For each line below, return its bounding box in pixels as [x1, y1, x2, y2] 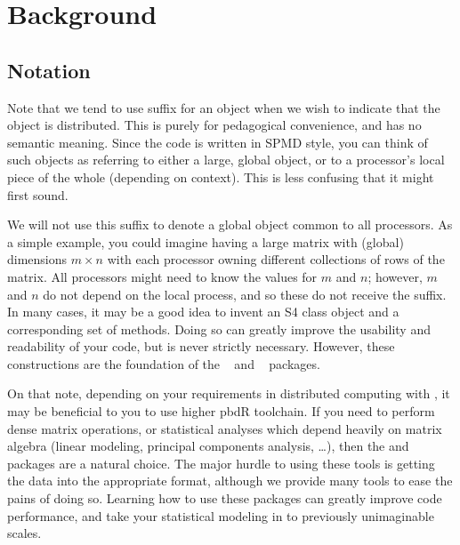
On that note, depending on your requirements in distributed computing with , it [7, 384, 450, 403]
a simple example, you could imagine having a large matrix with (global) [7, 232, 404, 251]
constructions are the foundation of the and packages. [7, 354, 320, 373]
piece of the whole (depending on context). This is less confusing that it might [7, 167, 434, 186]
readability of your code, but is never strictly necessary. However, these [7, 337, 395, 356]
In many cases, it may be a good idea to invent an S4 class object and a [7, 302, 399, 321]
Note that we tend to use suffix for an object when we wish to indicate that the [7, 98, 440, 116]
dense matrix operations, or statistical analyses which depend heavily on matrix [7, 419, 442, 437]
